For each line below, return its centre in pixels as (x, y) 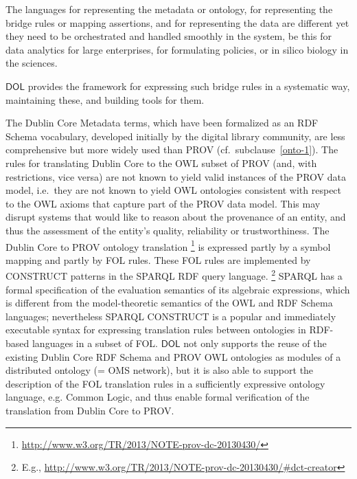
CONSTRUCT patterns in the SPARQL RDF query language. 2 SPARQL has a (174, 275)
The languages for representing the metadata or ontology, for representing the (169, 9)
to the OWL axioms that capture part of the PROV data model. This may (163, 203)
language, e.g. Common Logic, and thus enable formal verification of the (158, 397)
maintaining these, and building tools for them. (105, 99)
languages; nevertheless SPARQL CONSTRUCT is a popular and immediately (171, 316)
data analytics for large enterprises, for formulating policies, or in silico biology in (177, 49)
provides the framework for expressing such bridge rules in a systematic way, (189, 86)
